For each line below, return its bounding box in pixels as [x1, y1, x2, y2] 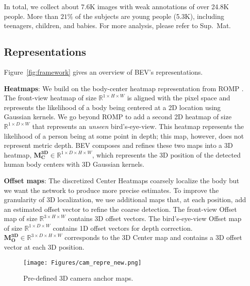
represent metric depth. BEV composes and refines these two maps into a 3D [4, 140, 233, 150]
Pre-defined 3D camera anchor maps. [23, 273, 133, 283]
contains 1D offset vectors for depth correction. [53, 222, 193, 233]
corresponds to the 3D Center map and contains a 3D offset [65, 232, 242, 242]
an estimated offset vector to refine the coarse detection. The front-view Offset [4, 204, 237, 214]
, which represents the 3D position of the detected [92, 149, 241, 159]
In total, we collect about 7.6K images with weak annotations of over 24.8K [4, 1, 229, 11]
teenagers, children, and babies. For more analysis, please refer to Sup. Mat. [4, 20, 231, 31]
